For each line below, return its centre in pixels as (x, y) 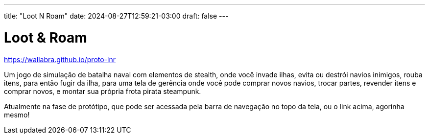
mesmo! (17, 115)
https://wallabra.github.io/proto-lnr (60, 59)
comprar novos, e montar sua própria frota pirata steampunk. (103, 91)
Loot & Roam (46, 37)
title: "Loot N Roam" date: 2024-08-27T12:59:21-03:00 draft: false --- (116, 16)
